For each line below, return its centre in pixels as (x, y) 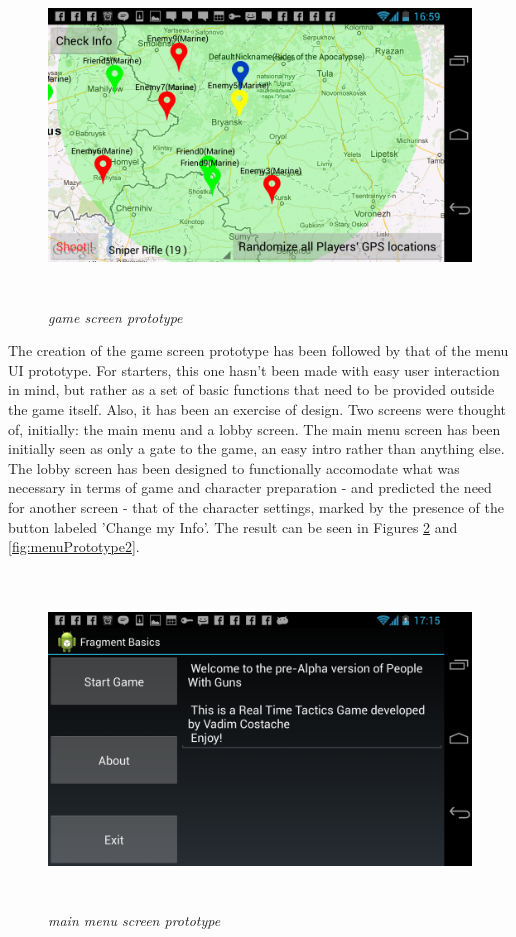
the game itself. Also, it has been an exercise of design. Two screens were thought (257, 408)
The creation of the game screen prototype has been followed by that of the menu (258, 350)
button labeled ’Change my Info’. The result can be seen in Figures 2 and (233, 526)
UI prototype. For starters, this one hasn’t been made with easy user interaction (254, 369)
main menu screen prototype (134, 920)
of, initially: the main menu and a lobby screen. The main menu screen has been (254, 428)
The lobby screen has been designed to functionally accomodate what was (234, 467)
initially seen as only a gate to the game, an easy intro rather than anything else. (256, 448)
